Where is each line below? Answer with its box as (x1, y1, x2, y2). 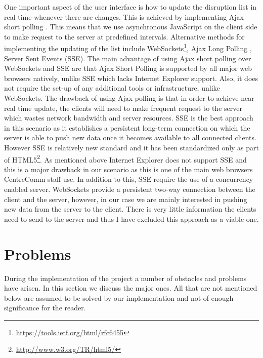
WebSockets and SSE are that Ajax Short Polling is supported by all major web (4, 63, 252, 73)
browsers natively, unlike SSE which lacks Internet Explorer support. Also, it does (4, 72, 258, 83)
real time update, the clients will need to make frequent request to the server (4, 102, 242, 113)
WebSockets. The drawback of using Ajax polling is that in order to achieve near (4, 93, 254, 103)
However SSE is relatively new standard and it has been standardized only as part (4, 142, 259, 152)
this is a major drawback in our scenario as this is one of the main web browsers (4, 164, 253, 174)
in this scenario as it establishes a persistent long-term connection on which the (4, 122, 250, 133)
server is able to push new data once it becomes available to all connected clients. (4, 132, 256, 143)
